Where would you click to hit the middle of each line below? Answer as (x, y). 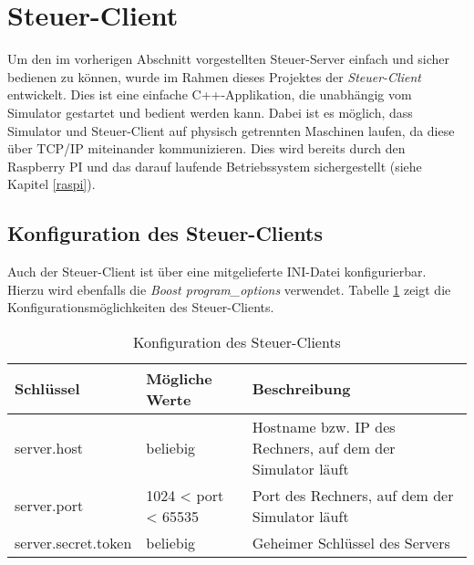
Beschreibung (301, 389)
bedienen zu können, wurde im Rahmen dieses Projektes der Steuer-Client (214, 76)
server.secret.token (73, 542)
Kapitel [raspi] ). (52, 184)
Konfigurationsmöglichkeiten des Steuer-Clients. (141, 307)
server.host (49, 447)
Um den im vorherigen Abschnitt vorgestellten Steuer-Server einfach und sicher (229, 59)
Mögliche (179, 378)
